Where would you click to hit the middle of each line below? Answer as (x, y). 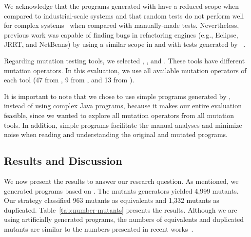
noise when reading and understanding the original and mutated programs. (116, 134)
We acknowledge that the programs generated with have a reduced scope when (122, 6)
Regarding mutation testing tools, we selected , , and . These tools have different (125, 60)
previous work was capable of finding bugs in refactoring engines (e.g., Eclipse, (121, 34)
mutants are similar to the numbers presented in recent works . (99, 228)
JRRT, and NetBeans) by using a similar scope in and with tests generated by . (125, 44)
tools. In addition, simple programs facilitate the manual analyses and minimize (123, 125)
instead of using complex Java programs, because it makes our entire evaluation (123, 106)
